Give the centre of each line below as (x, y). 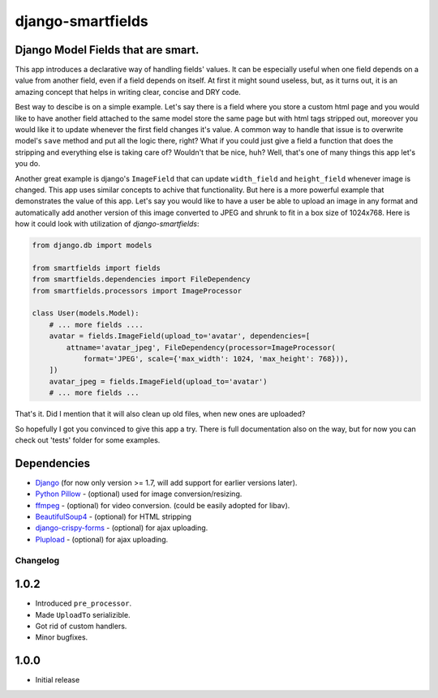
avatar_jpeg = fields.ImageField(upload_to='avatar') (158, 381)
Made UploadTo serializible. (83, 614)
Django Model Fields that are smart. (107, 50)
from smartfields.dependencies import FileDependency (141, 279)
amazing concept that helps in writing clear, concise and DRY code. (128, 92)
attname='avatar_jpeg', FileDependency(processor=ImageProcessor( (201, 347)
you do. (28, 164)
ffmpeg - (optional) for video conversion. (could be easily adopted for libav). (163, 505)
